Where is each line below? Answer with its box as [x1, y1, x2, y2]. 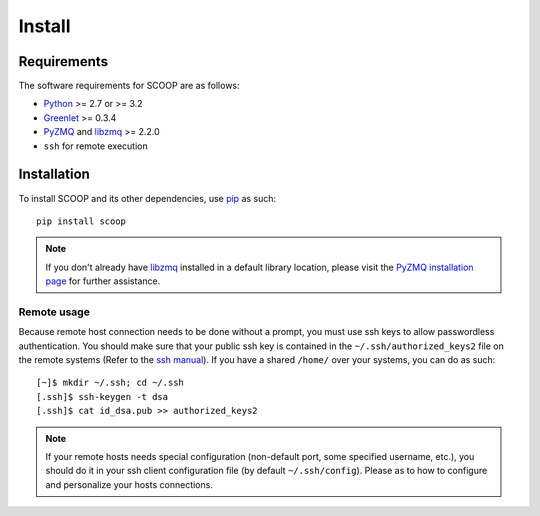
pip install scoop [36, 215, 127, 227]
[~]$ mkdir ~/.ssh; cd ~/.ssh [36, 377, 185, 389]
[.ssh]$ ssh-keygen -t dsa [36, 391, 169, 402]
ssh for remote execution [43, 140, 149, 152]
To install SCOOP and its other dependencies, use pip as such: [18, 192, 277, 204]
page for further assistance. [45, 275, 161, 287]
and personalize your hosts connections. [45, 478, 214, 490]
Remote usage [18, 305, 90, 319]
